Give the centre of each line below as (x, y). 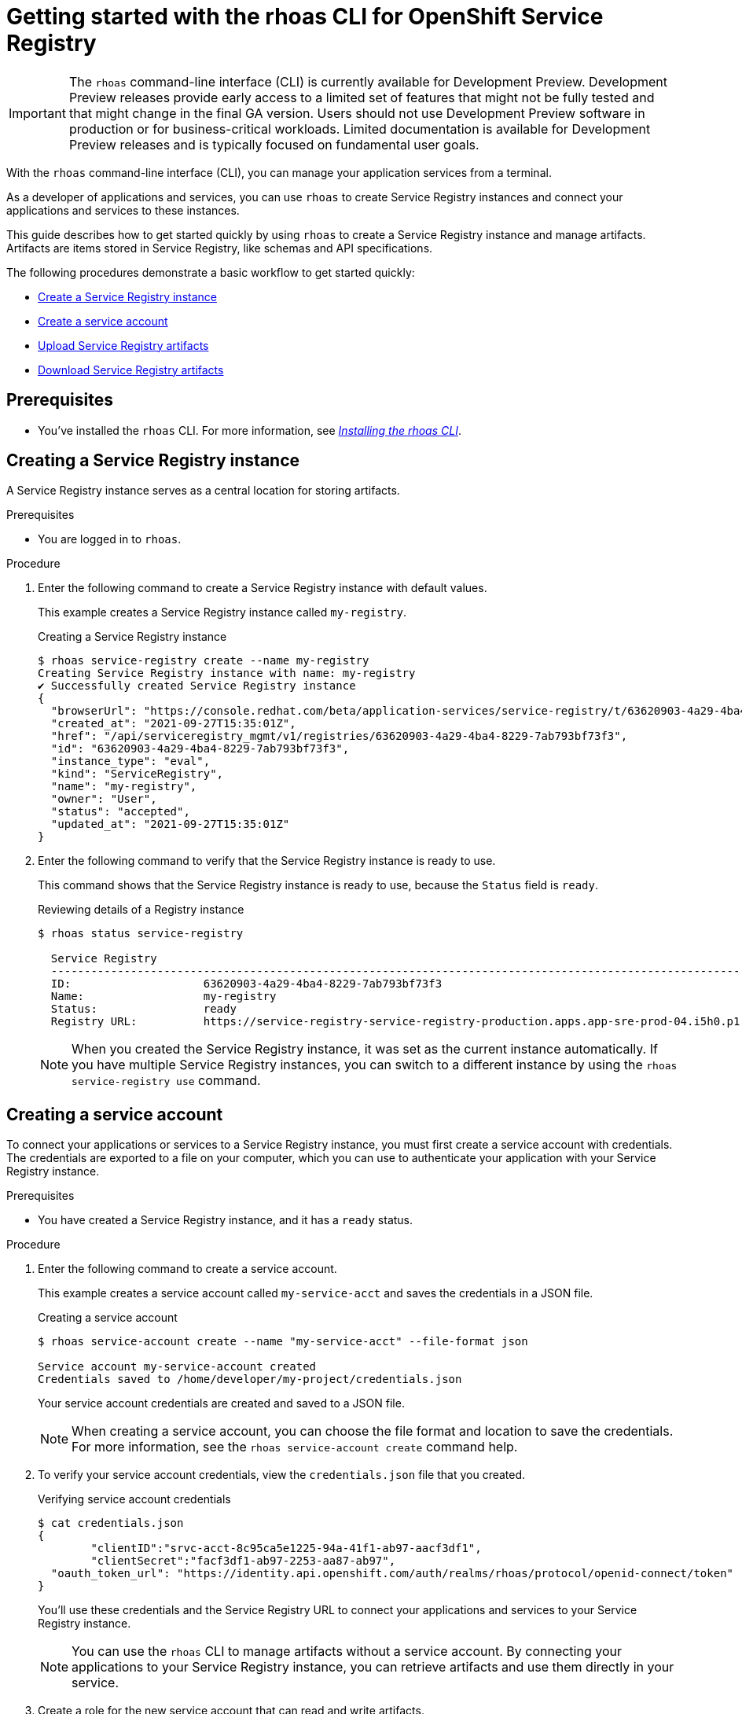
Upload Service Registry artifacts (123, 345)
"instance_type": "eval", (130, 761)
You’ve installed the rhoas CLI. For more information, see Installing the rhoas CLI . (250, 430)
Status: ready (143, 1009)
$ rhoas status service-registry (141, 934)
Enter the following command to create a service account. (187, 1269)
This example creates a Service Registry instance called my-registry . (222, 612)
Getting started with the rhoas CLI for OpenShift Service (305, 17)
